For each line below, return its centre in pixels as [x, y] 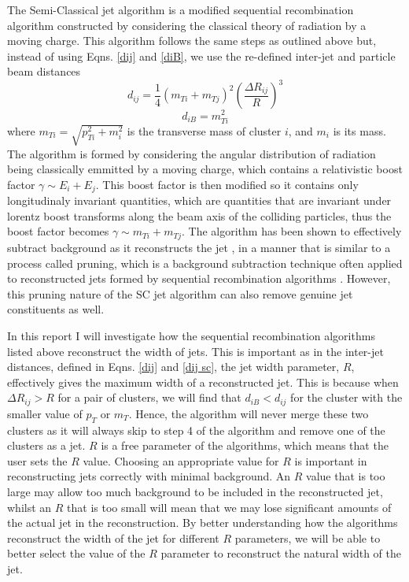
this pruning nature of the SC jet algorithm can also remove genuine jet [180, 293]
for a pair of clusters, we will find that [149, 397]
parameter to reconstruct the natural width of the [281, 553]
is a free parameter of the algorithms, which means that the [245, 445]
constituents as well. [56, 309]
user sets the [37, 460]
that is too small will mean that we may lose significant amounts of [229, 507]
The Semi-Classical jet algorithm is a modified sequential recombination [181, 9]
